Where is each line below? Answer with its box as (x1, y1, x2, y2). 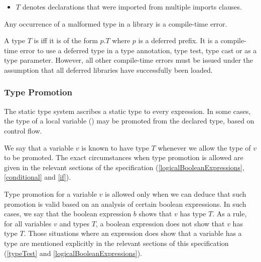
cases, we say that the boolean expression (4, 208, 132, 219)
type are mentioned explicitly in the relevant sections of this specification (4, 237, 229, 248)
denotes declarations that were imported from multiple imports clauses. (22, 2, 242, 12)
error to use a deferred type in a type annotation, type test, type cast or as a (20, 45, 257, 55)
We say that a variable (4, 142, 74, 153)
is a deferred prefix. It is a (138, 35, 218, 46)
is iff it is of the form (34, 35, 98, 46)
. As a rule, (212, 208, 247, 219)
